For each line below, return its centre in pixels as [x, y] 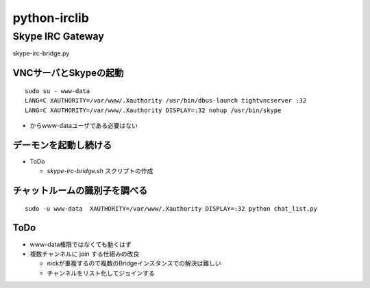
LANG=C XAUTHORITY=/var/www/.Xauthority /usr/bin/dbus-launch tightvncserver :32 [166, 101]
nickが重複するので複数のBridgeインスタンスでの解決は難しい [134, 263]
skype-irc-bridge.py [41, 53]
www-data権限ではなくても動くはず [81, 244]
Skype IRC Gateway [58, 36]
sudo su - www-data [58, 91]
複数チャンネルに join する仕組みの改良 [85, 254]
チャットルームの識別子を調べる [80, 191]
